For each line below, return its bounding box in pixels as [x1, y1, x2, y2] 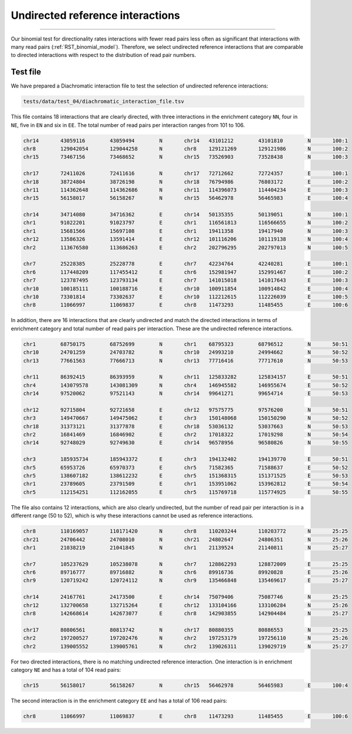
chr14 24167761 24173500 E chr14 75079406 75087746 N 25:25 [23, 594, 348, 601]
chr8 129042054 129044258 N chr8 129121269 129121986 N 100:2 [23, 145, 348, 152]
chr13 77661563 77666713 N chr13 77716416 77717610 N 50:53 [23, 357, 348, 364]
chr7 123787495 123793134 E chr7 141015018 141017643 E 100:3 [23, 277, 348, 284]
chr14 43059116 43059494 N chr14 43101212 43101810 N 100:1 [23, 137, 348, 144]
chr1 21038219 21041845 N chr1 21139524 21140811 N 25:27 [23, 544, 348, 551]
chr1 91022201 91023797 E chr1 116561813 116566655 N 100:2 [23, 219, 348, 226]
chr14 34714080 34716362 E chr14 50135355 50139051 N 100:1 [23, 212, 348, 218]
